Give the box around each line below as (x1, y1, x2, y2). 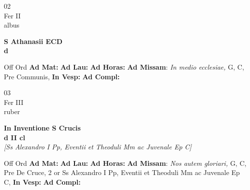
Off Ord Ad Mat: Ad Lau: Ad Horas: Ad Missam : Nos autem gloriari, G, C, (4, 158, 247, 168)
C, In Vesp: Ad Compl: (4, 176, 81, 187)
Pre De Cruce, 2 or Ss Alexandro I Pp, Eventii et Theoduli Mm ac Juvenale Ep (4, 167, 240, 177)
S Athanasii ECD (4, 36, 63, 46)
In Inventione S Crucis (4, 122, 81, 132)
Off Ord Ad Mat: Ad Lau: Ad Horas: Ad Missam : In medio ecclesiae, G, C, (4, 61, 244, 72)
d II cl (4, 132, 25, 142)
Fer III (4, 97, 24, 107)
